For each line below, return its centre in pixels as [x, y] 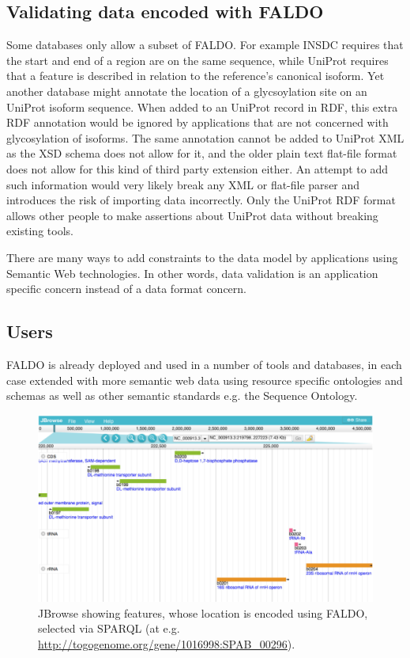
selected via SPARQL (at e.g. [109, 628]
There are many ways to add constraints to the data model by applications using [202, 257]
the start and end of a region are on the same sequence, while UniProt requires [197, 60]
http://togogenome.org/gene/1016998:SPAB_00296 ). [167, 643]
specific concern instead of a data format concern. [126, 289]
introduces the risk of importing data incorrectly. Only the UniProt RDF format [201, 200]
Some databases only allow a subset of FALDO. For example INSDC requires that [205, 45]
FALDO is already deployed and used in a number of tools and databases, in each [204, 364]
